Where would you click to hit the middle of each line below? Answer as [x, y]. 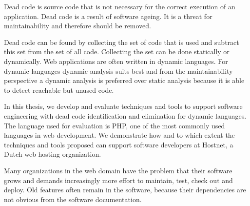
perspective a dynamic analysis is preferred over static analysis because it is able [124, 80]
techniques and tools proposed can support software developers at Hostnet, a [119, 144]
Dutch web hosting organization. [53, 154]
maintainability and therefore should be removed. [78, 26]
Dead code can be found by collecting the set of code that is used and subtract [122, 42]
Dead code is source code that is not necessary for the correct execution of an [120, 6]
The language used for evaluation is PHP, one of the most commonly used [115, 125]
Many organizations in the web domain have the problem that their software [118, 170]
